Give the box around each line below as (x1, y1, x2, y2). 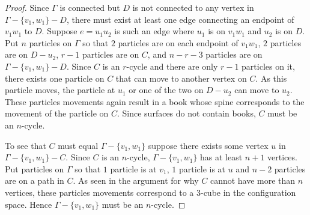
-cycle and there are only (126, 59, 218, 72)
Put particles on (5, 162, 64, 175)
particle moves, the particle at (5, 83, 115, 96)
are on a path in (5, 174, 64, 187)
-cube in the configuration (200, 186, 296, 198)
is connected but (59, 1, 120, 13)
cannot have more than (210, 174, 296, 187)
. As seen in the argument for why (73, 174, 199, 187)
